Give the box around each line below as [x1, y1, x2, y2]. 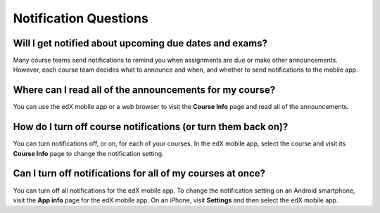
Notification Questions [13, 11, 149, 26]
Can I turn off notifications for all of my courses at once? [13, 167, 266, 179]
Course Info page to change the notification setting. [13, 149, 165, 157]
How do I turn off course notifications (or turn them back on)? [13, 121, 289, 133]
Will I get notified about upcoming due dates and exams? [13, 37, 267, 49]
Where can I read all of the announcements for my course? [13, 84, 276, 96]
